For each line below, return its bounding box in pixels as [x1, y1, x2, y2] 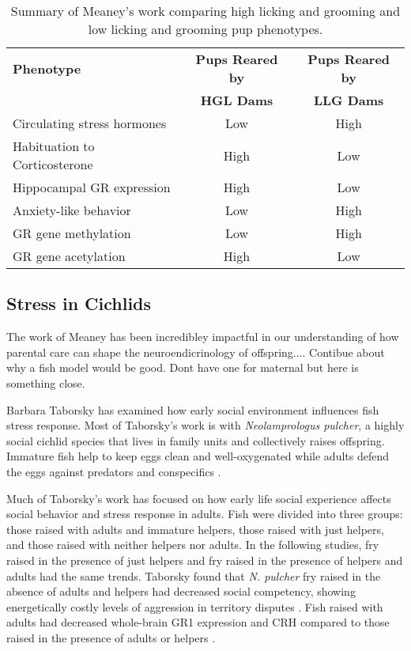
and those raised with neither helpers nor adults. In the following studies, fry [6, 536, 379, 553]
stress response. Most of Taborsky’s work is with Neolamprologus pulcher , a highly [6, 417, 405, 433]
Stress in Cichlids [6, 291, 152, 316]
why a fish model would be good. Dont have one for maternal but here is [6, 359, 359, 376]
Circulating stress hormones [13, 114, 167, 132]
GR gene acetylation [13, 247, 126, 265]
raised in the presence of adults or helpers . [6, 629, 216, 645]
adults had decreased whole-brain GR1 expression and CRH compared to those [6, 614, 390, 630]
